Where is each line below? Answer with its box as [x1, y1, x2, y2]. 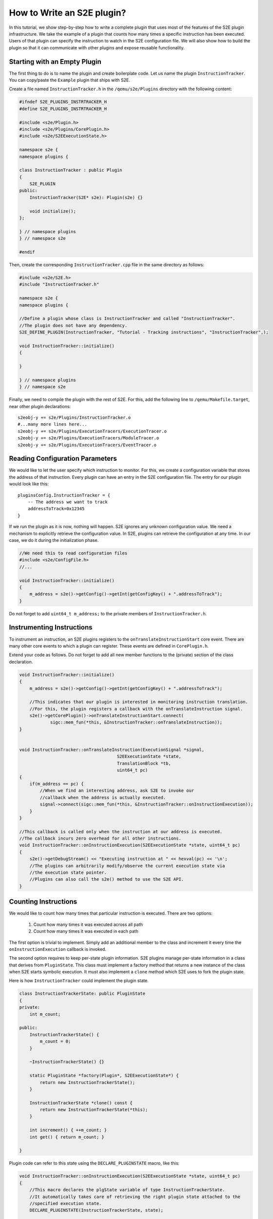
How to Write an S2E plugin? [9, 7, 126, 18]
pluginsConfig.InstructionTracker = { [18, 492, 111, 498]
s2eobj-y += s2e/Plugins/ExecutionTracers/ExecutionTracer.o [18, 428, 167, 434]
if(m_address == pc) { [29, 781, 84, 786]
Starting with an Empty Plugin [9, 58, 102, 66]
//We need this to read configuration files [19, 550, 128, 556]
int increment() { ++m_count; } [29, 1127, 107, 1133]
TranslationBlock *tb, [117, 761, 171, 766]
